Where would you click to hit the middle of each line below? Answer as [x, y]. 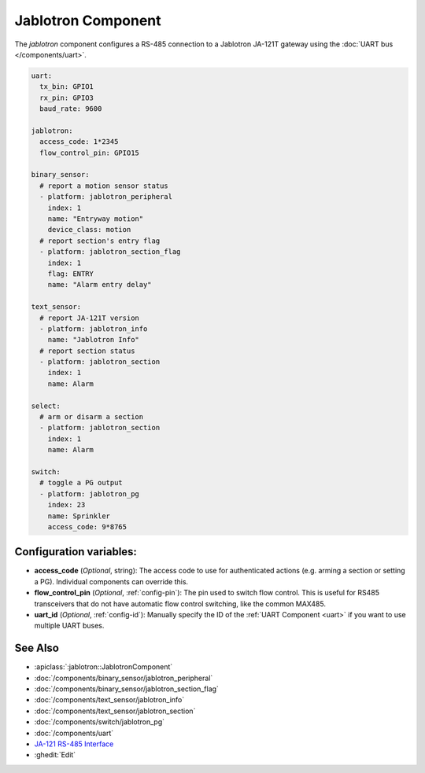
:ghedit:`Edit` [55, 755]
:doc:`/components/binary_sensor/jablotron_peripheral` [124, 678]
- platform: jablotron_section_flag [110, 252]
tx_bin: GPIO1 [67, 87]
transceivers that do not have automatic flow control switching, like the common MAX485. [180, 604]
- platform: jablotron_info [94, 329]
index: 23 [67, 505]
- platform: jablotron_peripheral [106, 197]
